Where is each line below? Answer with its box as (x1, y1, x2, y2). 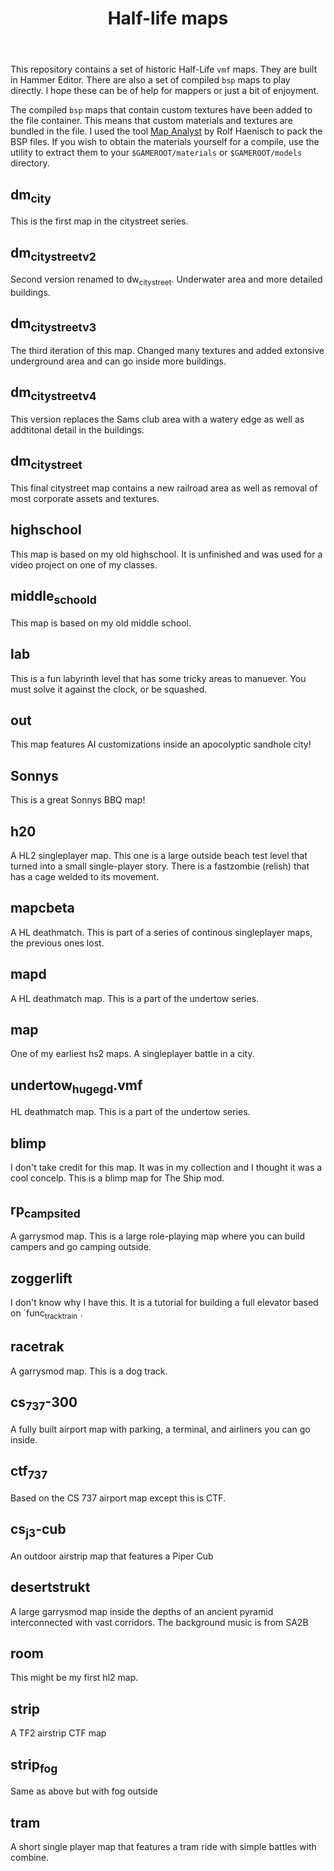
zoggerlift (10, 1270, 73, 1287)
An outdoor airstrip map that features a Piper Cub (10, 1550, 214, 1562)
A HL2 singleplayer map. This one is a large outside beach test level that (10, 850, 308, 862)
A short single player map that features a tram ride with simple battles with (10, 1840, 317, 1852)
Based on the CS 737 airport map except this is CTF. (10, 1492, 227, 1504)
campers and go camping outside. (10, 1241, 152, 1253)
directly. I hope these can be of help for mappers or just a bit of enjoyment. (10, 85, 320, 97)
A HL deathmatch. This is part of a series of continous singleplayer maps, (10, 926, 313, 938)
